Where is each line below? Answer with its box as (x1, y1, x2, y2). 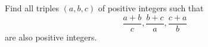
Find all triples (5, 2, 59, 14)
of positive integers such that (98, 2, 204, 14)
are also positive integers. (5, 30, 97, 43)
